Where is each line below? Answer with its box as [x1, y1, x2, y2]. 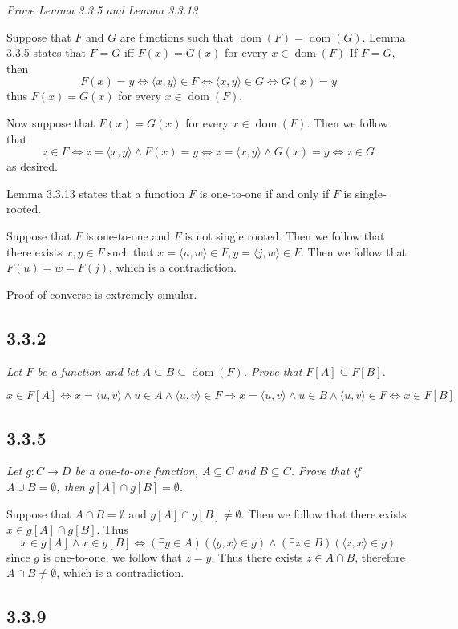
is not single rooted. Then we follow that [184, 227, 385, 244]
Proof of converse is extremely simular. [6, 285, 197, 302]
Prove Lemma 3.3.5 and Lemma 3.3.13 [6, 2, 198, 18]
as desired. [6, 158, 58, 175]
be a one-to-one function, [75, 462, 198, 479]
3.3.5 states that [6, 44, 86, 61]
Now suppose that [6, 114, 95, 131]
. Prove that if [290, 462, 360, 479]
